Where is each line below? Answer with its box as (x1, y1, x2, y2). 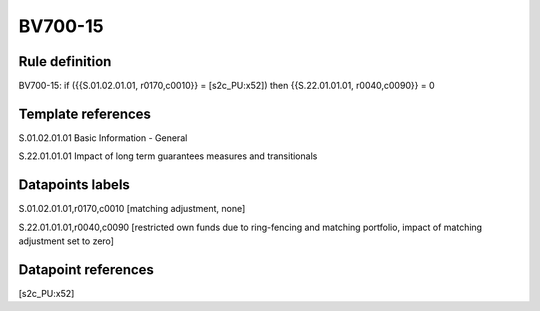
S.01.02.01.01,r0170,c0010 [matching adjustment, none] (18, 203, 246, 215)
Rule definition (18, 53, 112, 70)
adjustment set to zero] (18, 235, 115, 247)
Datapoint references (18, 261, 155, 278)
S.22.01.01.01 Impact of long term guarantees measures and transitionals (18, 150, 318, 162)
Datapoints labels (18, 176, 130, 194)
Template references (18, 105, 152, 122)
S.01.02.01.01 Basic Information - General (18, 131, 188, 144)
